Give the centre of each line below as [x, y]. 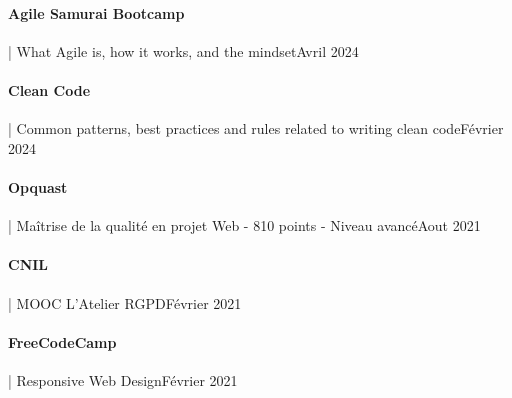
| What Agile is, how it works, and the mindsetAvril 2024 [183, 50]
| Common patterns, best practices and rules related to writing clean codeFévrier [256, 128]
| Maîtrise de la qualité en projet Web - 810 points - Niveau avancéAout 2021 [244, 225]
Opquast [38, 186]
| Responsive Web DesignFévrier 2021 [123, 379]
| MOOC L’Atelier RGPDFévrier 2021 [125, 302]
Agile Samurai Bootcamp [96, 12]
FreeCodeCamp [62, 341]
